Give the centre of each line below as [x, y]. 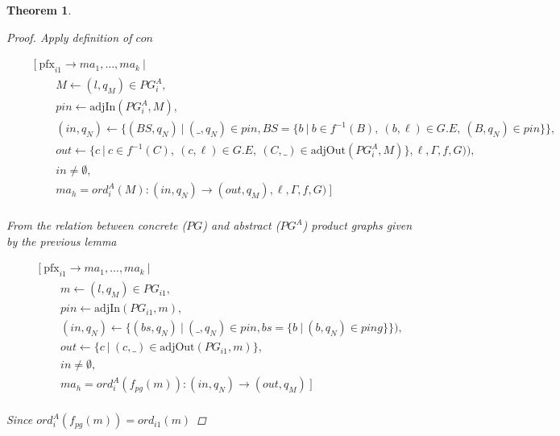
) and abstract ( [241, 225]
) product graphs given [357, 225]
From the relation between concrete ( [97, 225]
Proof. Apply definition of [69, 37]
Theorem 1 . [39, 10]
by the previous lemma [62, 241]
